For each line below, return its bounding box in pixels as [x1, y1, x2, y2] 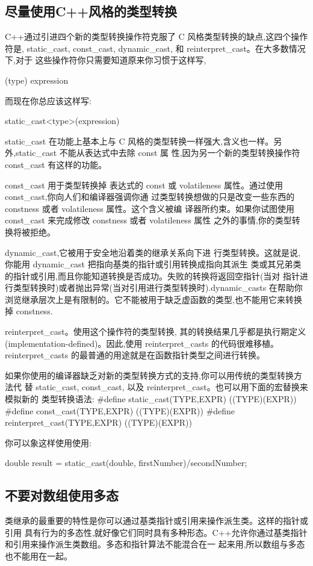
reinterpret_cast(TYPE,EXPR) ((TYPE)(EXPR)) [5, 416, 192, 429]
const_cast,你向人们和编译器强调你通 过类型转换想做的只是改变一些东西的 [5, 190, 295, 203]
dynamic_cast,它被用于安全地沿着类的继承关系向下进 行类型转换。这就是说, [5, 246, 300, 258]
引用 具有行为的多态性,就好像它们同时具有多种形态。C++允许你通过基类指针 [5, 526, 308, 538]
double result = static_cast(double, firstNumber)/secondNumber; [5, 456, 247, 469]
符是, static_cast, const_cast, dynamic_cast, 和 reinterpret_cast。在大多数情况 [5, 42, 306, 54]
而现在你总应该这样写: [5, 94, 91, 107]
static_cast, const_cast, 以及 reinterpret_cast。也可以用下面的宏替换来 [36, 381, 308, 393]
